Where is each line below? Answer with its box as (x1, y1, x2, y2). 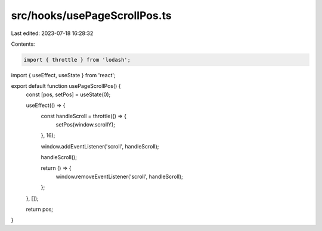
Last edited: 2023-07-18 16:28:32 (11, 30, 94, 37)
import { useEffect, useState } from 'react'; (11, 71, 116, 78)
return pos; (26, 205, 54, 213)
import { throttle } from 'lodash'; (23, 56, 131, 63)
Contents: (11, 40, 35, 48)
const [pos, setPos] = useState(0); (26, 91, 111, 98)
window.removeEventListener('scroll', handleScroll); (55, 173, 183, 180)
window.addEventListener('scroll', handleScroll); (41, 143, 159, 150)
